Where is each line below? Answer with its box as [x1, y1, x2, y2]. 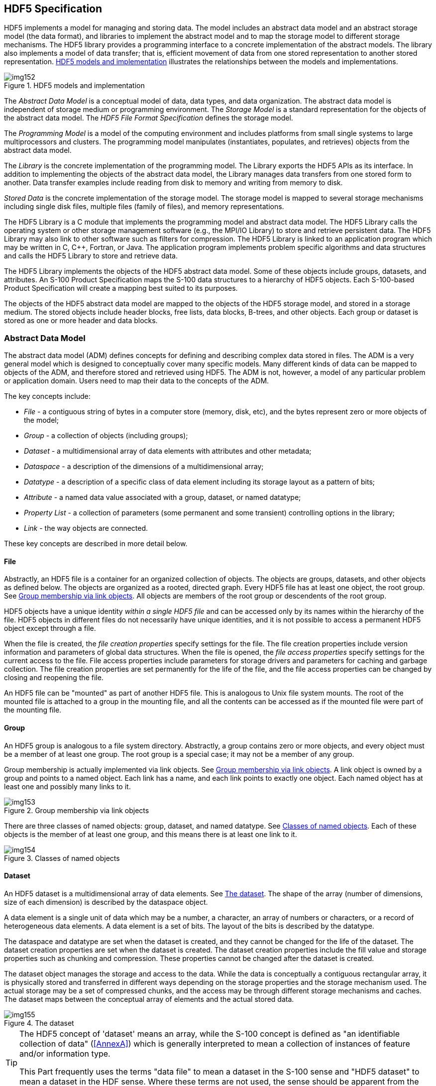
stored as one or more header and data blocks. [4, 316, 158, 325]
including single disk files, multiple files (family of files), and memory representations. [4, 202, 284, 211]
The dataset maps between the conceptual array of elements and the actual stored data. [4, 994, 294, 1003]
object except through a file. [4, 624, 96, 633]
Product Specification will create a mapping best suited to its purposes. [4, 284, 238, 293]
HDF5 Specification [4, 2, 103, 15]
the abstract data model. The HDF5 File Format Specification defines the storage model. [4, 114, 293, 122]
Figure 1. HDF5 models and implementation [4, 81, 145, 90]
